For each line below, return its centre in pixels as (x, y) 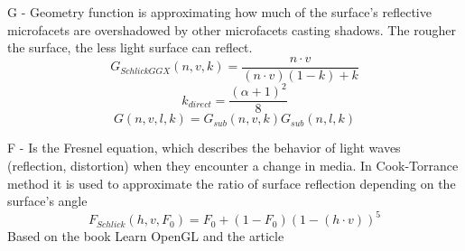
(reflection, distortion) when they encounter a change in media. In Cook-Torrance (233, 165)
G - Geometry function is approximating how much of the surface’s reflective (219, 12)
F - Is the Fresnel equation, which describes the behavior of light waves (204, 148)
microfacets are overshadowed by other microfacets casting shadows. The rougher (232, 29)
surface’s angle (47, 201)
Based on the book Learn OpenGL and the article (146, 236)
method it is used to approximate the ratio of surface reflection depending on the (232, 183)
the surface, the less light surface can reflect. (130, 47)
